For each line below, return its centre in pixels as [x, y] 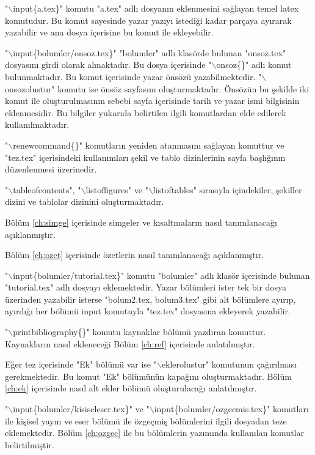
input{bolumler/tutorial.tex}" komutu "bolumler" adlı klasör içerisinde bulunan [161, 275]
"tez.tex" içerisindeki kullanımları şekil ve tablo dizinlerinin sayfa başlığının [145, 157]
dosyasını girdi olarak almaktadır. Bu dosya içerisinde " [108, 65]
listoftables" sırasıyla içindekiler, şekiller [227, 189]
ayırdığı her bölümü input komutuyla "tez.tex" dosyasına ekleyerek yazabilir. [148, 311]
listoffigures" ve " [117, 189]
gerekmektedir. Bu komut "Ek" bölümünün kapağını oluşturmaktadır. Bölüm [148, 376]
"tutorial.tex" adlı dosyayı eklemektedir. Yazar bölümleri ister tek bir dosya [146, 287]
